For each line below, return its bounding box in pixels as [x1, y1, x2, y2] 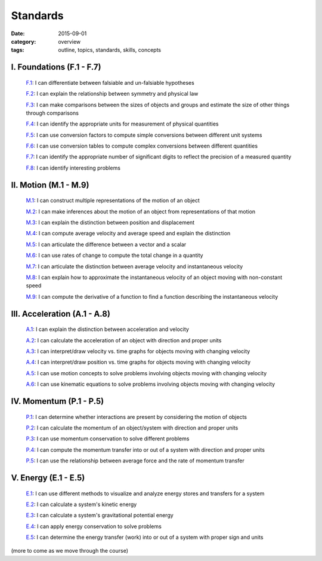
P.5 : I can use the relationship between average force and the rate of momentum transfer [26, 457, 244, 464]
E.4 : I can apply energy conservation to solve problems [26, 523, 162, 530]
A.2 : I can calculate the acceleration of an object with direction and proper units [26, 336, 222, 344]
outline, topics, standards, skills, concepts [58, 47, 162, 54]
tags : [11, 47, 24, 54]
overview [58, 38, 80, 45]
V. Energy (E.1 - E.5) [11, 473, 85, 483]
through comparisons [26, 109, 79, 117]
